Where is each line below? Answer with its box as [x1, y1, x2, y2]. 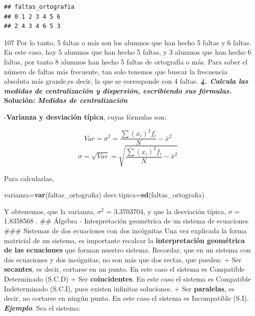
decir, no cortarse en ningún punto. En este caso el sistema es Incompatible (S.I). [4, 293, 249, 303]
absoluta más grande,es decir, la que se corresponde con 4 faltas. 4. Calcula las [4, 76, 248, 86]
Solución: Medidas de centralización [4, 95, 127, 105]
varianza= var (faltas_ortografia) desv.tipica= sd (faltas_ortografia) [4, 190, 205, 200]
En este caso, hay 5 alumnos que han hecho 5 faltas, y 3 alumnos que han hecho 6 [4, 47, 252, 57]
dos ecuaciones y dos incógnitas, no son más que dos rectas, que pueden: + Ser [4, 254, 242, 264]
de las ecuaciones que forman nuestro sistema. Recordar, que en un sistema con [4, 245, 251, 255]
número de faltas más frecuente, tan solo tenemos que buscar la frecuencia [4, 66, 227, 76]
